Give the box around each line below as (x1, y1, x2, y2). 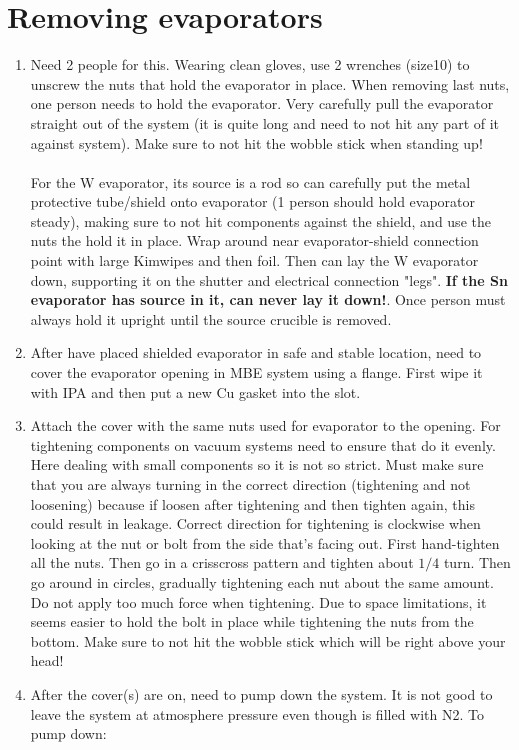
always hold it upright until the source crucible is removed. (30, 308, 392, 329)
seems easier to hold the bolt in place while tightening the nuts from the (30, 611, 474, 632)
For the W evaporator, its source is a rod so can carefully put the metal (30, 171, 471, 192)
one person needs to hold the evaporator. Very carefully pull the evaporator (30, 93, 494, 114)
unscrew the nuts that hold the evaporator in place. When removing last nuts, (30, 73, 510, 94)
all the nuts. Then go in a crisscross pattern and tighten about (30, 552, 414, 573)
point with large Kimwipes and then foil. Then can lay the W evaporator (30, 250, 479, 271)
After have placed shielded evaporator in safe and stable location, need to (30, 342, 482, 363)
